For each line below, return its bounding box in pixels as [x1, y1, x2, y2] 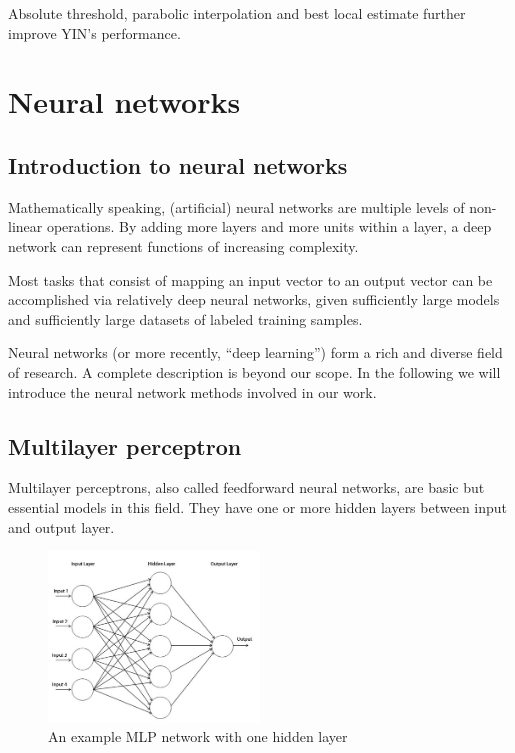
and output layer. [8, 516, 115, 537]
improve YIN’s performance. [8, 22, 181, 43]
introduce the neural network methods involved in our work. [8, 381, 377, 402]
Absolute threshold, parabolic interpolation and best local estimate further [8, 3, 466, 23]
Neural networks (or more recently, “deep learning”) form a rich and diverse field [8, 342, 503, 363]
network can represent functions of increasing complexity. [8, 235, 359, 256]
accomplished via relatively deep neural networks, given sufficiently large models [8, 289, 500, 310]
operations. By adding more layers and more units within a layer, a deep [46, 216, 492, 237]
